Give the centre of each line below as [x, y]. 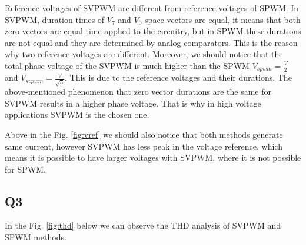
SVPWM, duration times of [55, 19]
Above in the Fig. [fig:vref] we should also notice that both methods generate [144, 134]
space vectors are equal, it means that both [223, 19]
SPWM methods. [36, 237]
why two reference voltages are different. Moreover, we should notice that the [144, 54]
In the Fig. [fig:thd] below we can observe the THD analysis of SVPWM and [143, 225]
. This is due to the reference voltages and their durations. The [178, 77]
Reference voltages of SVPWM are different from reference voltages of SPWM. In [152, 8]
